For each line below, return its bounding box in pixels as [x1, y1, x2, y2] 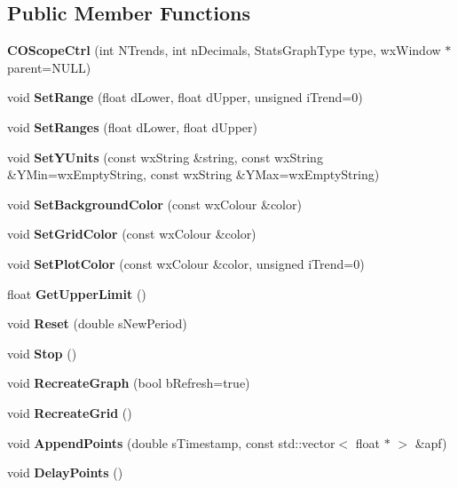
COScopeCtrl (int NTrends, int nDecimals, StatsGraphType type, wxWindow [7, 41, 441, 59]
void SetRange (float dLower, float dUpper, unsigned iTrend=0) [7, 88, 363, 106]
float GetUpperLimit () [7, 284, 146, 303]
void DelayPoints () [7, 463, 123, 482]
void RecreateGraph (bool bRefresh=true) [7, 374, 250, 392]
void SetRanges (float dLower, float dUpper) [7, 117, 257, 136]
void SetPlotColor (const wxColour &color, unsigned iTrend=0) [7, 254, 365, 272]
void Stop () [7, 343, 77, 362]
